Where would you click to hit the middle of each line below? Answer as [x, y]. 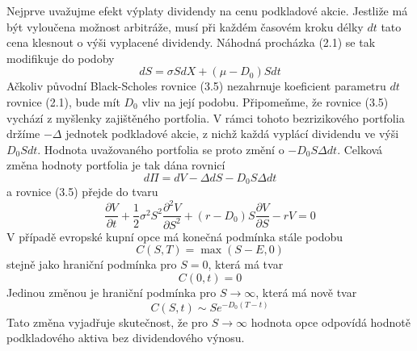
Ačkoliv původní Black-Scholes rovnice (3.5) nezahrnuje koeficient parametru [196, 86]
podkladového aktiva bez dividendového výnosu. [126, 338]
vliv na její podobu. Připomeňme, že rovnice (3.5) [265, 101]
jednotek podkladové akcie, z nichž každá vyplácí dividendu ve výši [232, 134]
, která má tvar [246, 264]
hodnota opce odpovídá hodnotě [331, 322]
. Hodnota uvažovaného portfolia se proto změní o [161, 149]
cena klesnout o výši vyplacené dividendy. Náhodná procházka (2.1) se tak [191, 42]
